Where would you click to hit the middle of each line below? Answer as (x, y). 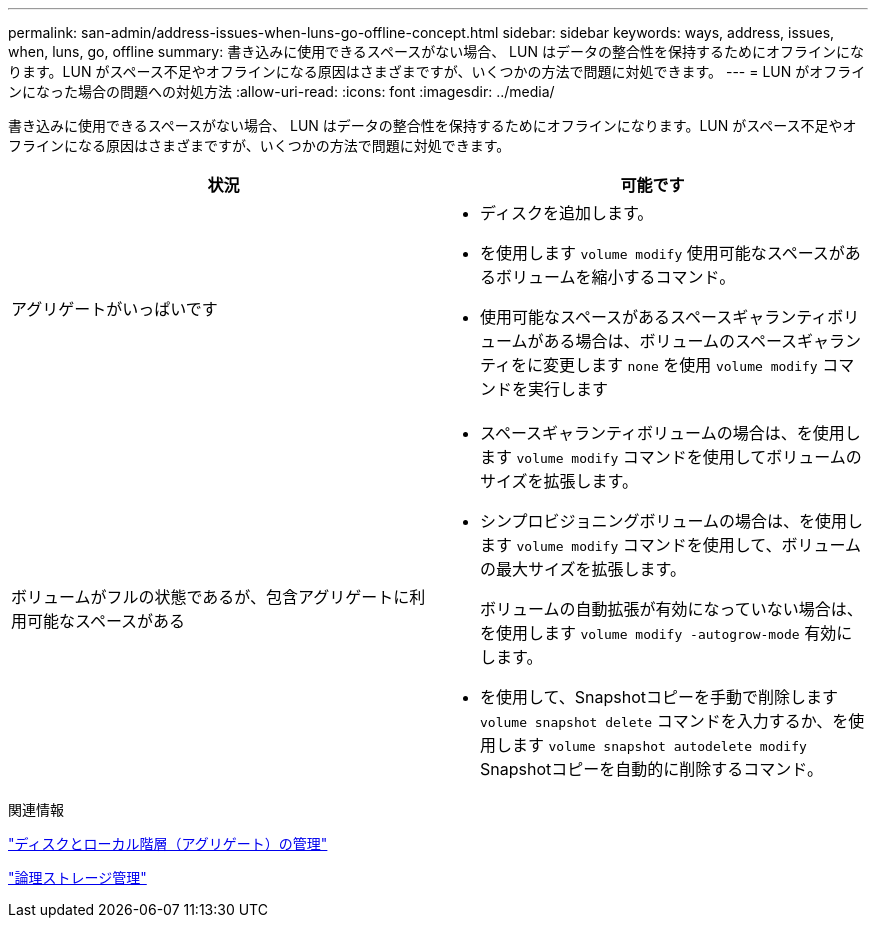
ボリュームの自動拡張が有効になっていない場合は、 (671, 609)
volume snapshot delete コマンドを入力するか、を (664, 721)
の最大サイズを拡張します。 (583, 569)
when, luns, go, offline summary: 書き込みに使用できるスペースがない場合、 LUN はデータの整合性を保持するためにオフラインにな (436, 51)
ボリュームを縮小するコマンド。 (616, 277)
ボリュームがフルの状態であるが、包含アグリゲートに (210, 597)
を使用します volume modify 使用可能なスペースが (662, 253)
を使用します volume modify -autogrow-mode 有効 (658, 633)
